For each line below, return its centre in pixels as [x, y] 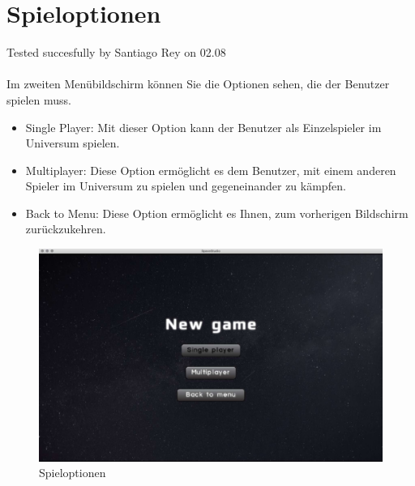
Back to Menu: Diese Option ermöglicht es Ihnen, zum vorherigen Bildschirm [217, 213]
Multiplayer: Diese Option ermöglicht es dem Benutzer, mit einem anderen [211, 170]
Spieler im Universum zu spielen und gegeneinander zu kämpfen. [186, 186]
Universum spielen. [73, 143]
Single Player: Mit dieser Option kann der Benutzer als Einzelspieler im [203, 127]
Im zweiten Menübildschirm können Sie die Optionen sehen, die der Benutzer [198, 84]
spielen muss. [39, 99]
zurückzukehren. [66, 229]
